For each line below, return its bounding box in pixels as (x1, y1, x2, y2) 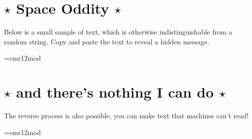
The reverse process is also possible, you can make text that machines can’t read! (4, 110, 249, 121)
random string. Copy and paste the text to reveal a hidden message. (4, 36, 209, 46)
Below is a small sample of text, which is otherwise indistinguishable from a (4, 27, 232, 37)
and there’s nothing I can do (16, 82, 214, 102)
